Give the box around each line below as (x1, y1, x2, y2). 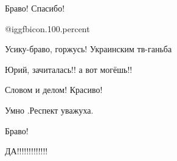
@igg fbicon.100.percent (5, 22, 90, 35)
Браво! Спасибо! (5, 2, 65, 14)
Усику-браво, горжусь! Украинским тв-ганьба (5, 43, 172, 55)
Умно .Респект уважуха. (5, 103, 94, 116)
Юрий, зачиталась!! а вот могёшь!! (5, 63, 133, 75)
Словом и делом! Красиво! (5, 83, 103, 96)
